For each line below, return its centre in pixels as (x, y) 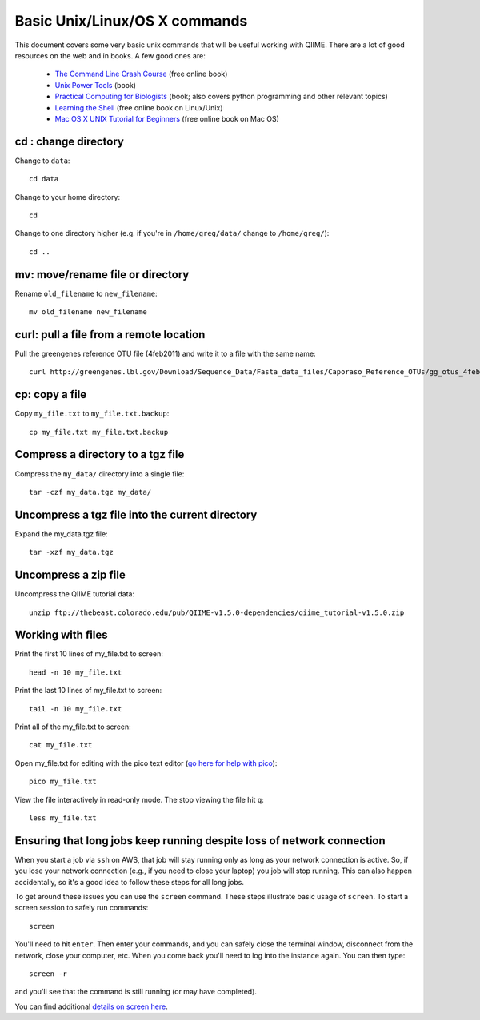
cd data (44, 179)
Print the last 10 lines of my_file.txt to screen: (88, 691)
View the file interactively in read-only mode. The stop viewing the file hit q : (139, 799)
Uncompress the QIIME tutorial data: (75, 594)
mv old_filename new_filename (88, 312)
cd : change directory (69, 141)
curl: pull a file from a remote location (110, 335)
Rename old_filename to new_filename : (86, 293)
